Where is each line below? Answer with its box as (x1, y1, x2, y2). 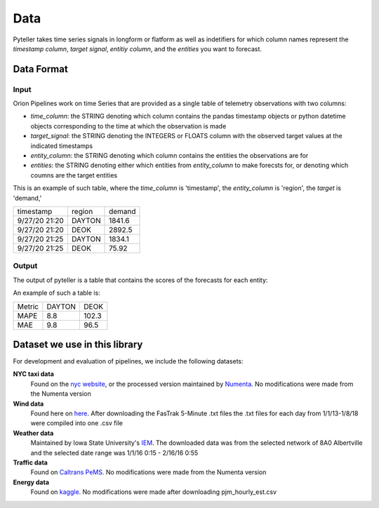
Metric (17, 302, 39, 312)
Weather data (13, 429, 54, 437)
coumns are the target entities (30, 171, 118, 179)
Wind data (13, 399, 44, 408)
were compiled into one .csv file (30, 419, 123, 427)
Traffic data (13, 458, 48, 467)
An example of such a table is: (13, 288, 101, 298)
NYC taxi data (13, 370, 54, 378)
